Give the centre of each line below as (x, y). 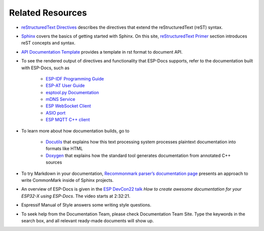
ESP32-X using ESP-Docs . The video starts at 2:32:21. (76, 196)
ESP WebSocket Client (68, 106)
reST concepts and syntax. (48, 43)
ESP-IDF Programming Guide (75, 78)
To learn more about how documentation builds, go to (75, 131)
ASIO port (56, 113)
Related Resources (48, 13)
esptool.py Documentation (72, 92)
